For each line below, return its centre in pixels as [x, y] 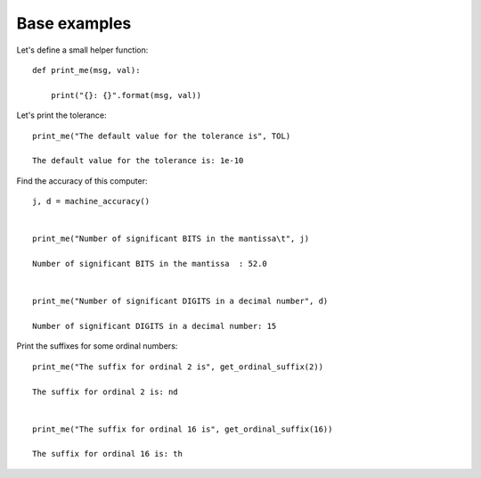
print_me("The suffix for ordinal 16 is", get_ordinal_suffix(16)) [183, 429]
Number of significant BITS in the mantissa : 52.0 [150, 264]
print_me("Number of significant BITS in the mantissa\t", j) [171, 239]
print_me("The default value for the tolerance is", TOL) [162, 136]
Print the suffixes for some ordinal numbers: [97, 346]
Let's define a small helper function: [82, 50]
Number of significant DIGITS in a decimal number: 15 [155, 326]
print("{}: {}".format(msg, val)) [126, 95]
